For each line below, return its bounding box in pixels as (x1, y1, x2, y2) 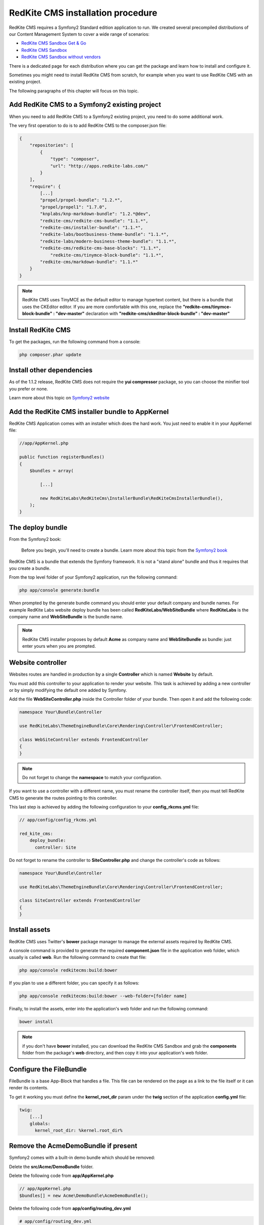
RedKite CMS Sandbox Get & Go (21, 40, 87, 46)
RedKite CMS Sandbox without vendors (21, 54, 101, 60)
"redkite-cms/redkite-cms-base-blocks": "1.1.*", (40, 245, 161, 251)
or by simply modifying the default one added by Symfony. (9, 687, 127, 693)
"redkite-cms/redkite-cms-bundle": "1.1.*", (40, 218, 149, 223)
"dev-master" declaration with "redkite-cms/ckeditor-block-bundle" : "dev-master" (55, 310, 230, 316)
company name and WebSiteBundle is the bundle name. (9, 614, 123, 620)
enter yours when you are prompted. (22, 643, 96, 649)
